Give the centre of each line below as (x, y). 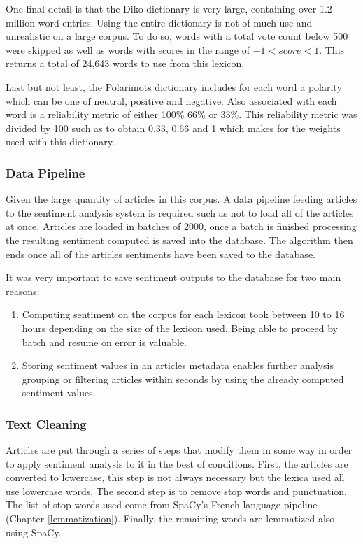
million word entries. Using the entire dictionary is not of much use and (159, 22)
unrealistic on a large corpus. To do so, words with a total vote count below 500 (177, 36)
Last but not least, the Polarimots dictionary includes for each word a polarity (174, 86)
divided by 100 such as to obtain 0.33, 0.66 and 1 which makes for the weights (173, 128)
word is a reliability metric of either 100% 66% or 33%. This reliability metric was (181, 114)
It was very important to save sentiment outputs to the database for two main (173, 277)
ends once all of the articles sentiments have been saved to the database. (161, 253)
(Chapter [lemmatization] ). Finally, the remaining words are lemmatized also (170, 518)
